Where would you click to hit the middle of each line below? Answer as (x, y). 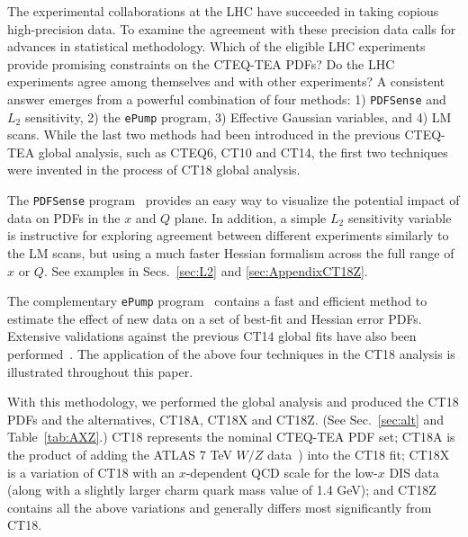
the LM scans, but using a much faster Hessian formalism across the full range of (231, 252)
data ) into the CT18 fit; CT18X (359, 454)
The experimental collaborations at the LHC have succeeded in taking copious (223, 11)
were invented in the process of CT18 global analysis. (154, 170)
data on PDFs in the (64, 217)
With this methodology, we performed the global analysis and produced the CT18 (233, 402)
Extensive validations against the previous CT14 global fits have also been (212, 336)
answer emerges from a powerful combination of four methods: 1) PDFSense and (227, 98)
